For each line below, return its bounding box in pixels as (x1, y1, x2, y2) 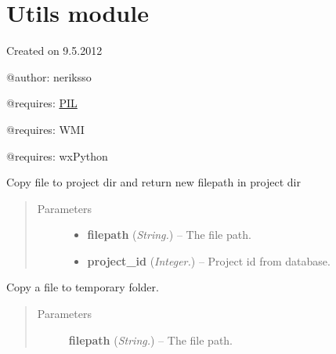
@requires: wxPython (6, 147, 108, 164)
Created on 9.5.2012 (6, 42, 103, 59)
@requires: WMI (6, 121, 85, 137)
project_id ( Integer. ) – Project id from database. (87, 252, 331, 269)
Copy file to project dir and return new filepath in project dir (6, 174, 301, 190)
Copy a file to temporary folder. (6, 279, 159, 295)
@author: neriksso (6, 68, 92, 85)
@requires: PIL (6, 95, 78, 111)
